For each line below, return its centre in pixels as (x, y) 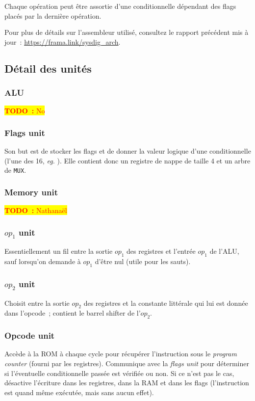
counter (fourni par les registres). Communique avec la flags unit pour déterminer (127, 363)
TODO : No (25, 111)
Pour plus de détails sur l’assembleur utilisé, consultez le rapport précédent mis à (127, 32)
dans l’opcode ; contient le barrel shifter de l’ (73, 313)
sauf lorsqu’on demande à (43, 261)
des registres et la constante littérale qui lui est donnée (166, 303)
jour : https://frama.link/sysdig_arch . (63, 41)
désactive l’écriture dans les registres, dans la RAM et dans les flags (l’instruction (127, 383)
